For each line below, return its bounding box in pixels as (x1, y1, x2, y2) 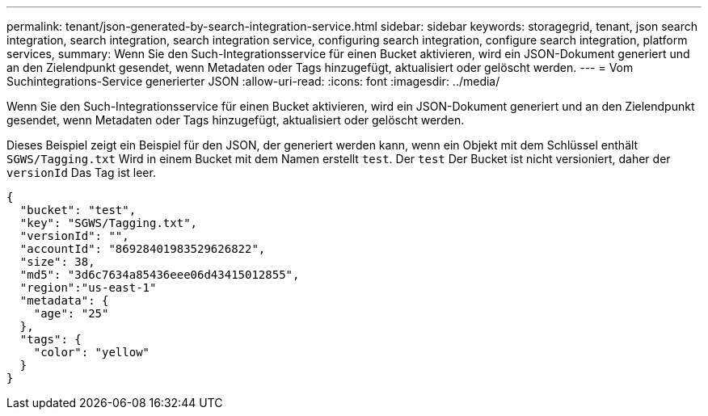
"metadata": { (19, 294, 109, 307)
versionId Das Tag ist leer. (6, 166, 156, 179)
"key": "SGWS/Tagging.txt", (19, 216, 198, 229)
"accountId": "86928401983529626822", (19, 242, 266, 255)
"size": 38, (19, 255, 95, 268)
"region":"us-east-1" (19, 281, 157, 294)
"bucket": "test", (19, 204, 137, 216)
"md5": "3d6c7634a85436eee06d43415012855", (19, 268, 300, 281)
